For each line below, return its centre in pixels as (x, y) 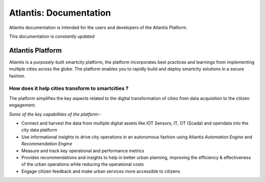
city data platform (39, 130)
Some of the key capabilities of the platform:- (55, 114)
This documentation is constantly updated (52, 36)
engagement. (23, 105)
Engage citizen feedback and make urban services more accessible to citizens (101, 171)
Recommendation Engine (47, 144)
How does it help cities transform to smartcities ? (69, 88)
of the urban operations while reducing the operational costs (83, 164)
